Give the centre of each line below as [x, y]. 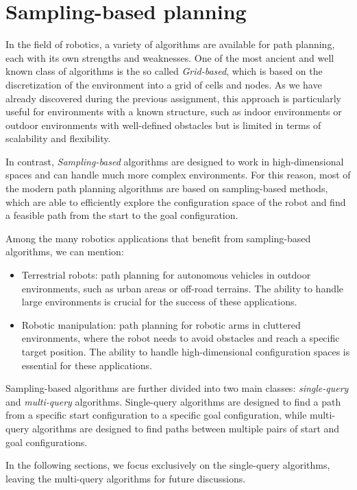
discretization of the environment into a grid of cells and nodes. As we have [164, 84]
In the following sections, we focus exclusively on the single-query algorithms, [168, 465]
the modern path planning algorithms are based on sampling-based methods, [167, 188]
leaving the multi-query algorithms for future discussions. [126, 478]
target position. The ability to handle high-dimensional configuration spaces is [186, 351]
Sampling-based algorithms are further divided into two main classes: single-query [177, 388]
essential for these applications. [87, 365]
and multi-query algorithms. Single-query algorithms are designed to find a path [173, 401]
